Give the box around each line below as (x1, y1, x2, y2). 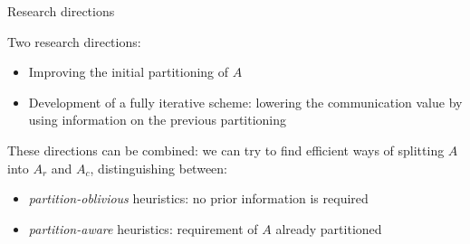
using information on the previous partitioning (28, 110, 287, 129)
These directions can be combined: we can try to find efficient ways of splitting (7, 140, 445, 159)
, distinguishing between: (90, 158, 227, 177)
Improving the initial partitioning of (28, 62, 229, 81)
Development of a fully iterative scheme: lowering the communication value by (28, 92, 463, 111)
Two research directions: (7, 32, 141, 51)
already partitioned (275, 219, 382, 238)
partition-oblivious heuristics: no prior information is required (28, 189, 369, 208)
